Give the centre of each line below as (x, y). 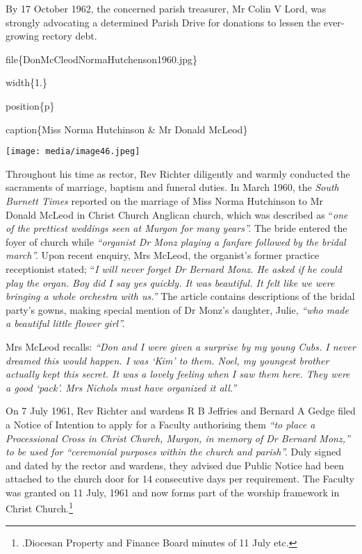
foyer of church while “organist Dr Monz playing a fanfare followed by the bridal (176, 241)
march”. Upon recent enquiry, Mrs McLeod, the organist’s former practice (163, 255)
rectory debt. (69, 36)
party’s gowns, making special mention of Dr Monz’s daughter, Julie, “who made (177, 309)
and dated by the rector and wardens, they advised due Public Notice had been (175, 465)
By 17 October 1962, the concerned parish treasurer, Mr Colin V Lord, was (166, 8)
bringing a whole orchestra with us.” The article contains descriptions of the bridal (180, 296)
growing (22, 36)
